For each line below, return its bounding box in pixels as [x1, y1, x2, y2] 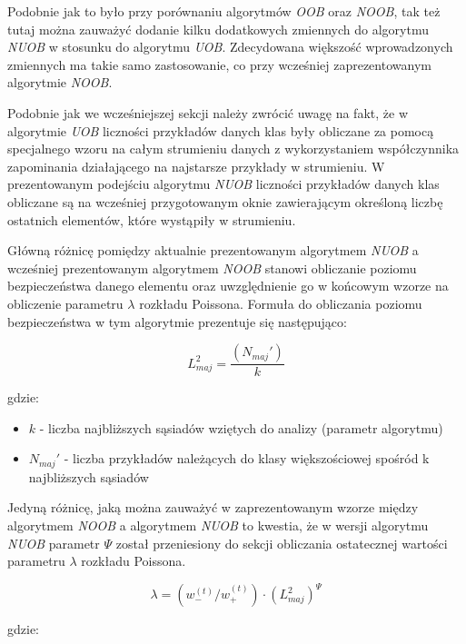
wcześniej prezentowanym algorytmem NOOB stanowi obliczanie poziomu [7, 258, 417, 277]
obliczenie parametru [7, 293, 124, 312]
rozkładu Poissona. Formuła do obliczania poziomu [139, 293, 422, 312]
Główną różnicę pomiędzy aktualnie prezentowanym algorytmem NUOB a [7, 241, 419, 260]
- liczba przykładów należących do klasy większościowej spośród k [64, 449, 430, 468]
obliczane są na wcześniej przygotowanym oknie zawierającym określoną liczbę [7, 192, 443, 211]
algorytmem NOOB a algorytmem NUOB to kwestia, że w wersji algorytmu [7, 515, 429, 534]
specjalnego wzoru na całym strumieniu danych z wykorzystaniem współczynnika [7, 139, 460, 158]
